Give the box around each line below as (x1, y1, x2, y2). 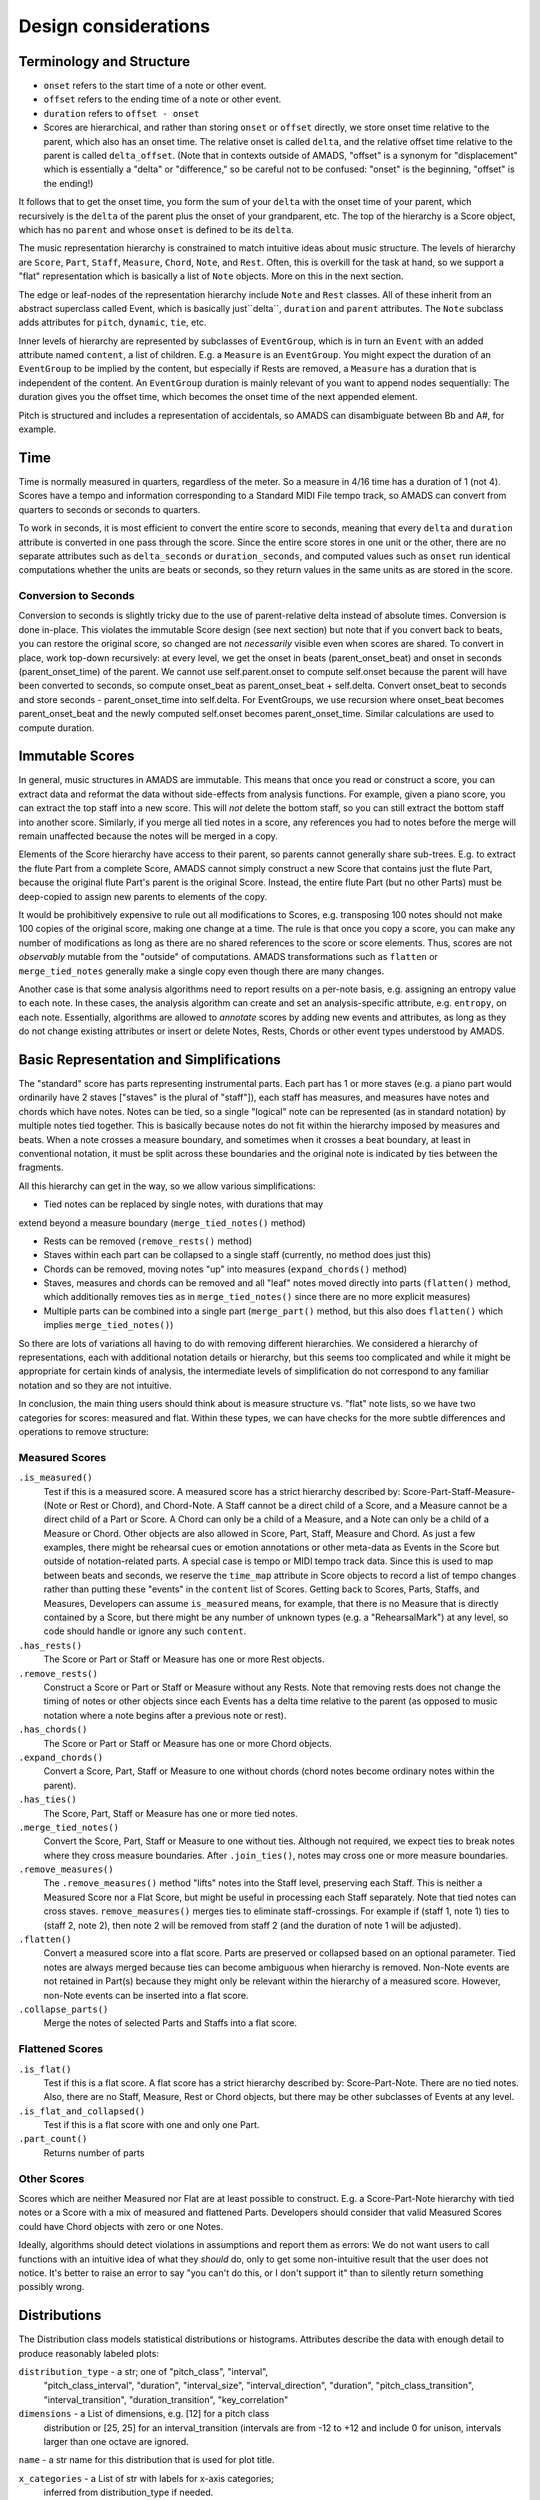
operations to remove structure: (18, 1426, 149, 1437)
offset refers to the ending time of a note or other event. (43, 93, 282, 105)
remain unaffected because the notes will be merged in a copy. (18, 830, 279, 842)
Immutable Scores (18, 748, 135, 765)
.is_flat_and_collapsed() (18, 2105, 146, 2117)
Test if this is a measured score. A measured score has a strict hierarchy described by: (43, 1485, 401, 1497)
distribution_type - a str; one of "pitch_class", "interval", (18, 2366, 269, 2378)
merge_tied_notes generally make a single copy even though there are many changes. (18, 965, 385, 977)
